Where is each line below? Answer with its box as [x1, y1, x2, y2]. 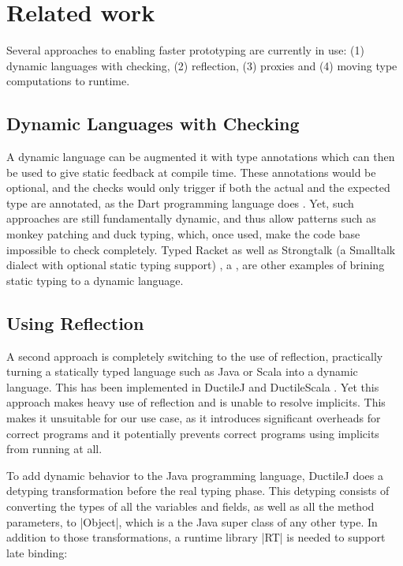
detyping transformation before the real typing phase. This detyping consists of [6, 482, 390, 499]
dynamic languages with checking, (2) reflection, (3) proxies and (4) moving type [6, 57, 397, 73]
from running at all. [6, 440, 103, 457]
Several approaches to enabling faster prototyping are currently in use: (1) [6, 42, 364, 58]
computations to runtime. [6, 73, 130, 89]
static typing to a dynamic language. [6, 272, 184, 288]
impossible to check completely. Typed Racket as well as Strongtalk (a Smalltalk [6, 241, 396, 257]
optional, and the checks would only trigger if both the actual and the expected [6, 179, 390, 196]
